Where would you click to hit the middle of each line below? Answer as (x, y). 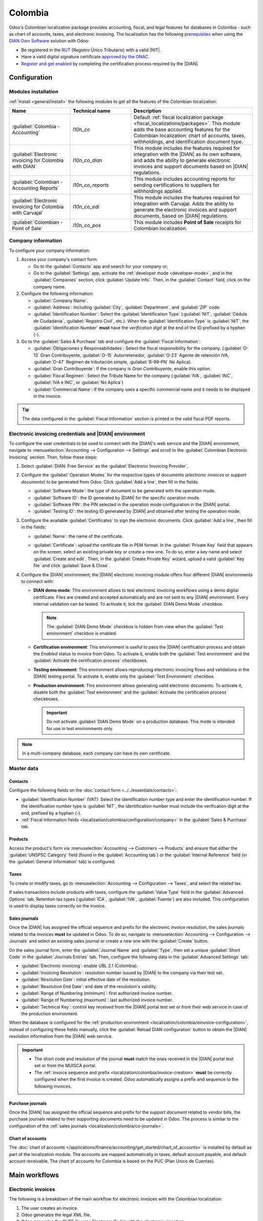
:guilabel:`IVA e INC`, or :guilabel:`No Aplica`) (78, 382)
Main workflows (34, 1175)
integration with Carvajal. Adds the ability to (184, 204)
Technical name (92, 111)
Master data (24, 768)
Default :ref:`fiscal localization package (178, 117)
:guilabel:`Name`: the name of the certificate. (78, 536)
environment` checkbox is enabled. (82, 633)
